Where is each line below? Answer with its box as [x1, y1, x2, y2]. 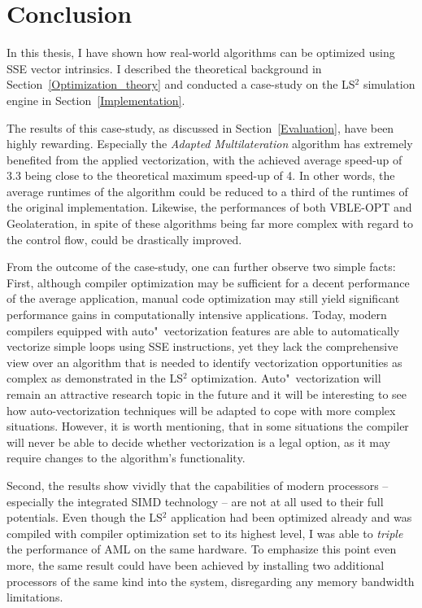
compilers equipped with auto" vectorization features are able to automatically [7, 321, 400, 339]
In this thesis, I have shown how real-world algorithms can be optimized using [7, 44, 395, 61]
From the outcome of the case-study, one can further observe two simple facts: [7, 258, 396, 275]
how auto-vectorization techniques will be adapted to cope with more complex [7, 401, 396, 418]
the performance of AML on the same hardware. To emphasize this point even [7, 540, 397, 558]
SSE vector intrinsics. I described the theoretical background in [7, 59, 322, 77]
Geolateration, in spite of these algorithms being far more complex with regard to [7, 215, 413, 232]
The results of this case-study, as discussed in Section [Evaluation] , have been [7, 119, 394, 136]
